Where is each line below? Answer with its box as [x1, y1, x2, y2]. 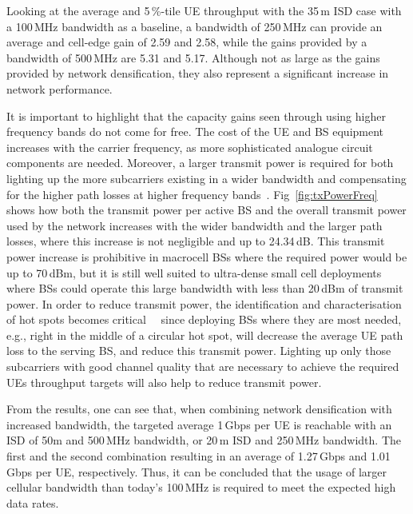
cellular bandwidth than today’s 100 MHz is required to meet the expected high [6, 479, 396, 496]
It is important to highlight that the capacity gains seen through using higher [6, 107, 386, 124]
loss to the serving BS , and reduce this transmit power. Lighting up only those [6, 342, 391, 359]
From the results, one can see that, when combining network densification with [6, 400, 392, 417]
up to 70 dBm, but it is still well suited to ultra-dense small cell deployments [6, 264, 382, 281]
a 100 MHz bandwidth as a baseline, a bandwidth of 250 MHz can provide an [6, 18, 383, 34]
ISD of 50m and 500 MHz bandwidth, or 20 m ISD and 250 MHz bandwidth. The [6, 432, 402, 448]
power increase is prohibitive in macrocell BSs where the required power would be [6, 248, 407, 265]
